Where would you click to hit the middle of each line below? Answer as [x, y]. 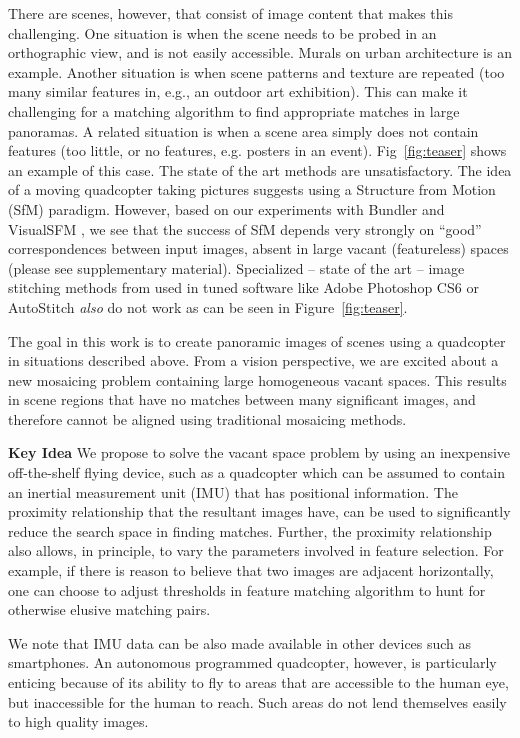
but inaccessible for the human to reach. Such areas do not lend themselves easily [257, 701]
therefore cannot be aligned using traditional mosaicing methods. [207, 418]
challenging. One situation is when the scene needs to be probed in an [222, 32]
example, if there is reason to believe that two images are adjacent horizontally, [251, 570]
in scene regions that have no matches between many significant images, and [242, 399]
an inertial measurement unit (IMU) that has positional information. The [233, 491]
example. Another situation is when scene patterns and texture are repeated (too [256, 71]
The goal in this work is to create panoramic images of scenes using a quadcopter [257, 340]
